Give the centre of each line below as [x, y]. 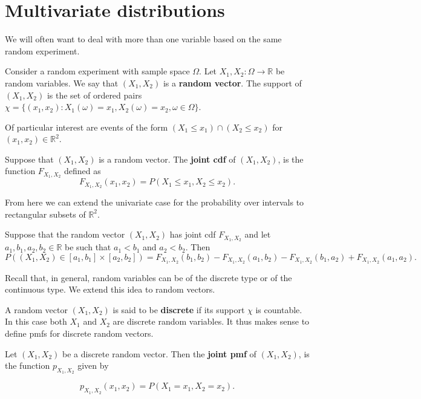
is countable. [279, 309]
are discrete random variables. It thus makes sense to [211, 321]
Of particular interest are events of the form [86, 127]
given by [93, 365]
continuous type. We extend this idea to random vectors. [110, 289]
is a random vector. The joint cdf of [167, 159]
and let [258, 234]
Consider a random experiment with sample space [97, 71]
